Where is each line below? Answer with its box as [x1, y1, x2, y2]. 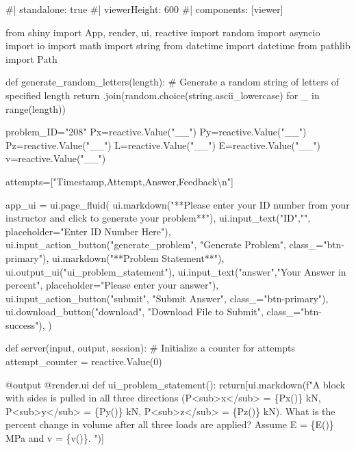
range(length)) [5, 101, 66, 116]
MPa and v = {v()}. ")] [5, 431, 104, 445]
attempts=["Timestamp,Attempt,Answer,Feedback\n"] [5, 174, 233, 188]
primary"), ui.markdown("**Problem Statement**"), [5, 250, 225, 265]
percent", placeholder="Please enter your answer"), [5, 278, 219, 292]
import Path [5, 51, 58, 66]
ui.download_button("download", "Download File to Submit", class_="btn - [5, 304, 322, 319]
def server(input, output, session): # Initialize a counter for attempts [5, 341, 295, 355]
